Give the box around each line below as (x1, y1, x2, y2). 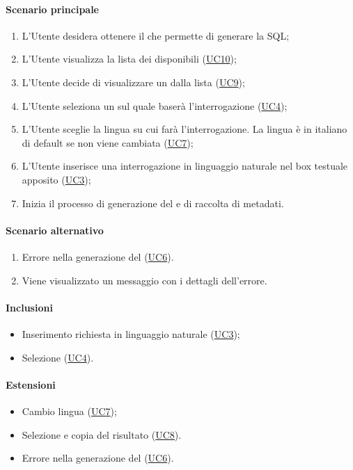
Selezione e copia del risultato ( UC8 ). (22, 427, 182, 441)
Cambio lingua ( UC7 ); (22, 403, 117, 418)
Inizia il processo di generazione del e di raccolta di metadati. (22, 195, 284, 210)
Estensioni (6, 377, 56, 391)
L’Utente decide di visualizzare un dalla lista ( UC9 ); (22, 74, 245, 89)
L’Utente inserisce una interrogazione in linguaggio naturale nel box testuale (22, 159, 348, 173)
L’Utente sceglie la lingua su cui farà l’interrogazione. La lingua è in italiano (22, 122, 347, 136)
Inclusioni (6, 300, 53, 314)
